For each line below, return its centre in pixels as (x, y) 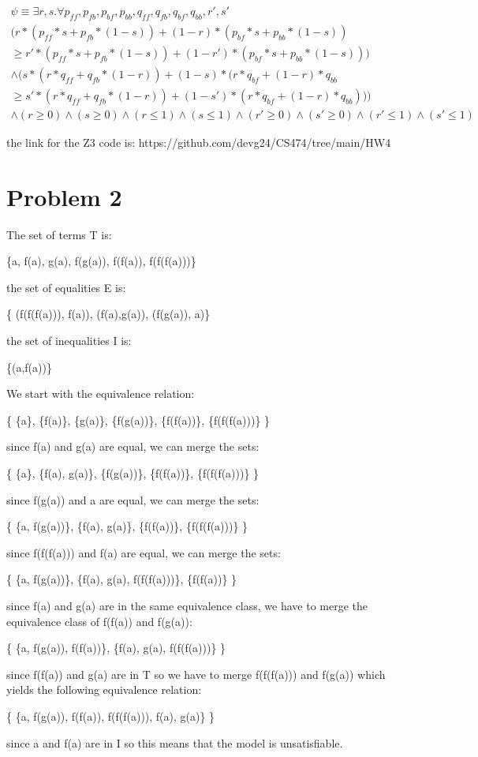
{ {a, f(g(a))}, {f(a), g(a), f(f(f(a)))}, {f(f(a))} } (122, 579)
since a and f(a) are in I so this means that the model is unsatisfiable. (175, 742)
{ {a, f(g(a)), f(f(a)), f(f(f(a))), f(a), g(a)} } (111, 716)
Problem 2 (64, 196)
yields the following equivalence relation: (104, 690)
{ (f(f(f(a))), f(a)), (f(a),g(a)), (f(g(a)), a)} (108, 314)
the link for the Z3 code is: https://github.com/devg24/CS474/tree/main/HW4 (199, 142)
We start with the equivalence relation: (101, 393)
